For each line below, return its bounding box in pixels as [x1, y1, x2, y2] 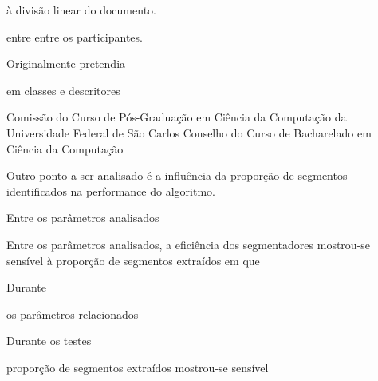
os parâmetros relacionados [6, 305, 139, 322]
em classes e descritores [6, 81, 120, 98]
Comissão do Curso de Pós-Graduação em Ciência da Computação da [6, 109, 347, 125]
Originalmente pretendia [6, 55, 126, 72]
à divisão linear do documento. [6, 2, 156, 18]
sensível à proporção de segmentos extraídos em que [6, 252, 260, 268]
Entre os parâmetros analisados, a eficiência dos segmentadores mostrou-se [6, 236, 371, 252]
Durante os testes [6, 332, 92, 349]
